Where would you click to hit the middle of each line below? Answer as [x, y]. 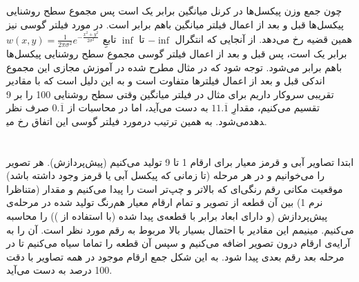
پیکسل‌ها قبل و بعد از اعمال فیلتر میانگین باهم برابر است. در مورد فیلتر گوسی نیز [175, 24]
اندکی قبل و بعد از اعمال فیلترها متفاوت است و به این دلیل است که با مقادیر [166, 81]
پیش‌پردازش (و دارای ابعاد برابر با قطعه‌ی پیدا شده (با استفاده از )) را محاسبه [167, 216]
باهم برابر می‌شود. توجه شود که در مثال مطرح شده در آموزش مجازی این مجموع [174, 67]
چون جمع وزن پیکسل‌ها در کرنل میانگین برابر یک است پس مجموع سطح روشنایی [174, 11]
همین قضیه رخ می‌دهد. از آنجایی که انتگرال [263, 39]
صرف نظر [28, 107]
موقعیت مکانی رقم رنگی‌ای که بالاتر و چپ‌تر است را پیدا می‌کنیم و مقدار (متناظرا [175, 188]
